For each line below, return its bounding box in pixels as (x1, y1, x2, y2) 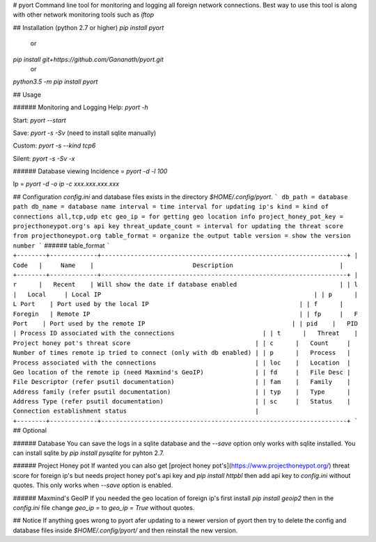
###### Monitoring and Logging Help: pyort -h (13, 103, 149, 111)
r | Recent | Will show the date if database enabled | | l (13, 280, 359, 289)
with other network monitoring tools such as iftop (13, 10, 155, 19)
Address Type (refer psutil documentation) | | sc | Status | (13, 397, 351, 406)
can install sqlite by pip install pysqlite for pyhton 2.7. (13, 449, 165, 457)
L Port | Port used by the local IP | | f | (13, 300, 344, 308)
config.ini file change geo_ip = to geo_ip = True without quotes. (13, 503, 195, 511)
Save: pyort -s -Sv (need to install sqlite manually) (13, 129, 157, 137)
